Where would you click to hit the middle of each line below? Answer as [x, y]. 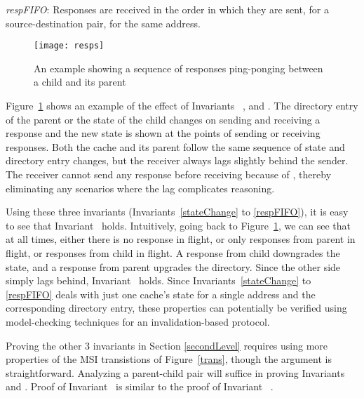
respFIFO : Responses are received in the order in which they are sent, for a [167, 9]
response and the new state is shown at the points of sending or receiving [163, 133]
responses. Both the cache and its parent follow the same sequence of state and [175, 146]
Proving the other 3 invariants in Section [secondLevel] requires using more [167, 345]
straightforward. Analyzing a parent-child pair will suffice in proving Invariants [175, 372]
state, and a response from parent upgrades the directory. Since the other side [173, 266]
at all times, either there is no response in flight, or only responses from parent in [181, 239]
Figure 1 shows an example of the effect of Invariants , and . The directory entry [182, 106]
